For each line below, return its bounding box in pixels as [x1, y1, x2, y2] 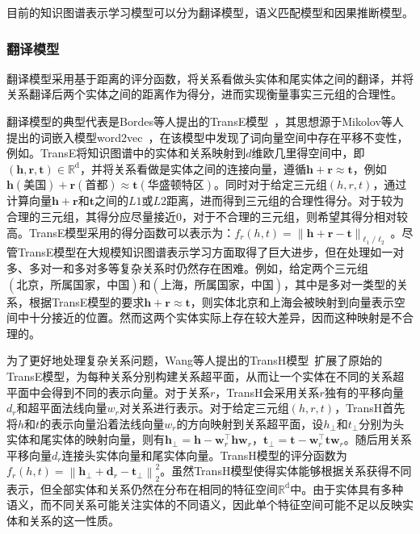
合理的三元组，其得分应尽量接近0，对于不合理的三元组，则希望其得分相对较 [6, 207, 408, 224]
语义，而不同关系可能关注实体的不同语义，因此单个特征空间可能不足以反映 [6, 496, 402, 513]
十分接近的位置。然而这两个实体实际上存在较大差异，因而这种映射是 [28, 309, 391, 326]
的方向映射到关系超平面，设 [176, 415, 324, 432]
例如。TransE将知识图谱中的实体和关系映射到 [6, 144, 246, 161]
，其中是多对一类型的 [283, 275, 397, 292]
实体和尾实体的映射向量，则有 [6, 431, 165, 448]
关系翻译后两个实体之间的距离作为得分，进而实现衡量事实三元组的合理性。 [6, 86, 402, 102]
